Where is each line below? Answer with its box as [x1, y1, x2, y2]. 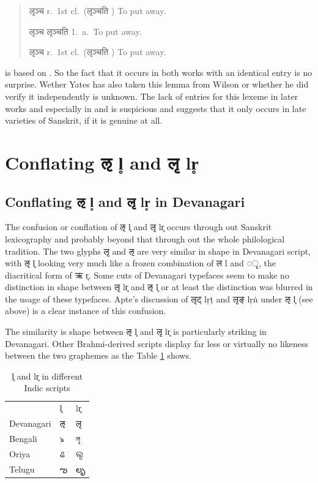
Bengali [9, 432, 37, 444]
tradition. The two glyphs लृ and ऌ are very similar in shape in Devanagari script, [5, 244, 311, 257]
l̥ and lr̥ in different [12, 369, 83, 382]
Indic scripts [24, 381, 70, 394]
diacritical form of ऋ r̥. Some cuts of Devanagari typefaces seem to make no [5, 268, 289, 281]
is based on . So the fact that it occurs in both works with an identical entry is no [5, 66, 312, 78]
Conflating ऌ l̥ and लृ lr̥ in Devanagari [5, 192, 245, 211]
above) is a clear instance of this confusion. [5, 304, 166, 317]
